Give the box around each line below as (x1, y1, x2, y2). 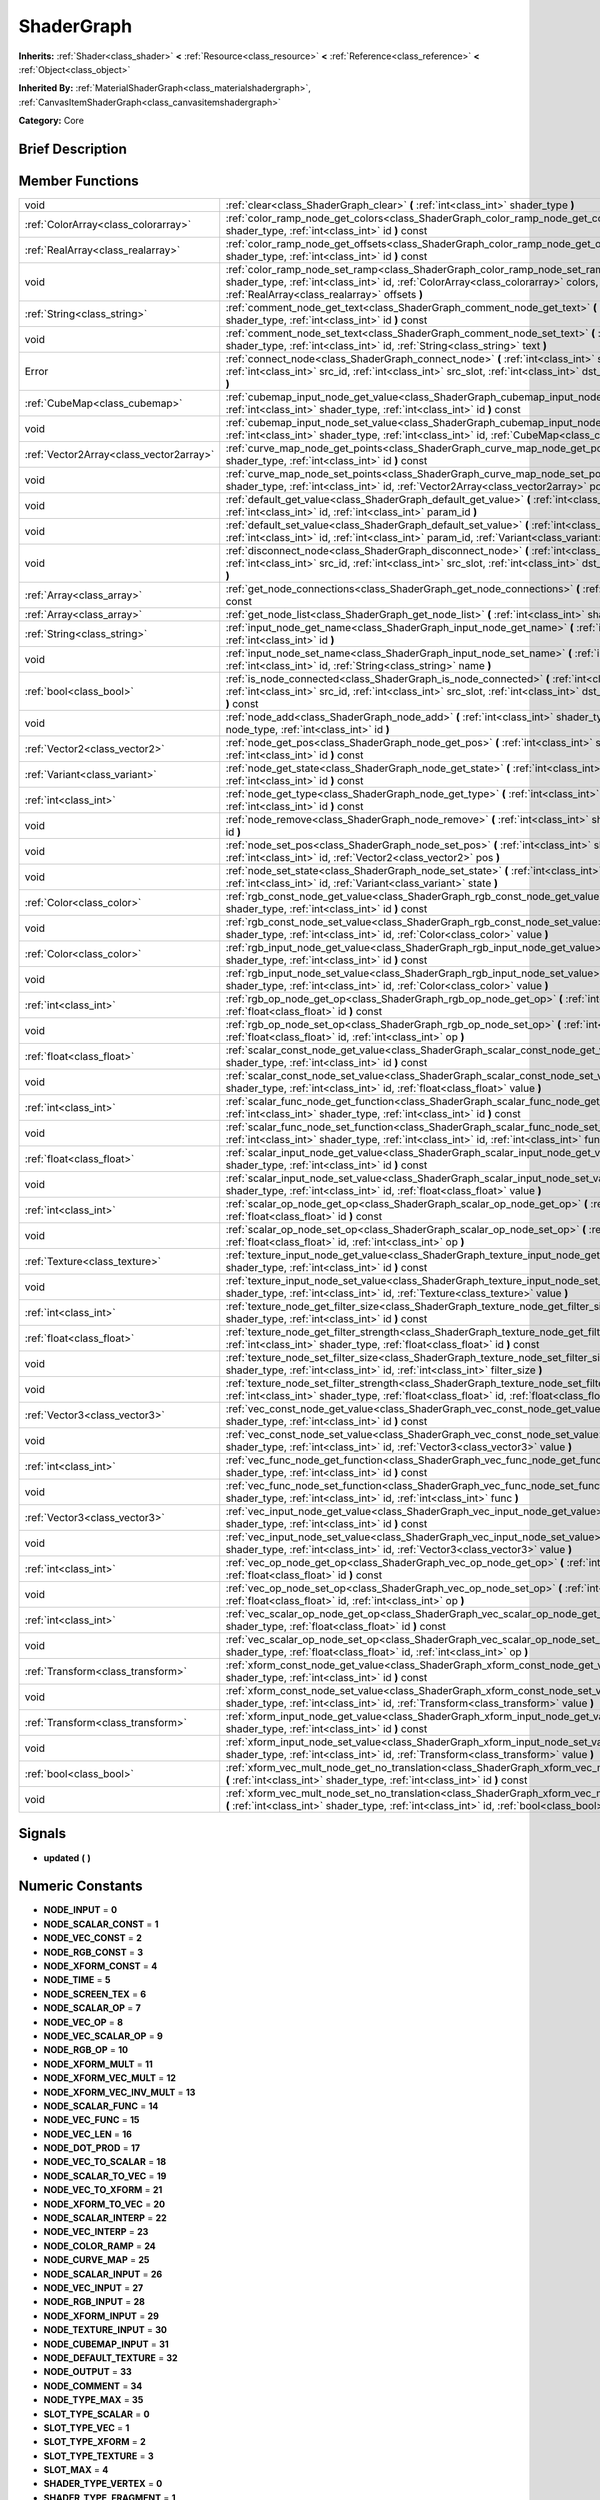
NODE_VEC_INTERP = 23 (43, 2226, 149, 2238)
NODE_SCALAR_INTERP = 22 (43, 2212, 167, 2224)
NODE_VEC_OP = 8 (43, 2016, 124, 2028)
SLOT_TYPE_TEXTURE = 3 (43, 2450, 154, 2462)
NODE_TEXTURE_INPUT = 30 (43, 2324, 167, 2336)
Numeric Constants (18, 1878, 144, 1895)
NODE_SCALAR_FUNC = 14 (43, 2100, 159, 2112)
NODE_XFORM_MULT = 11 (43, 2058, 154, 2070)
